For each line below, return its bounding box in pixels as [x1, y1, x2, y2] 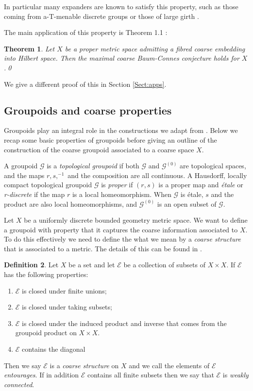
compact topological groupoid [4, 179, 92, 190]
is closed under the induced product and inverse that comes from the [22, 318, 227, 328]
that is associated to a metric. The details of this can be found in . [4, 243, 202, 253]
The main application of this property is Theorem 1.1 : [4, 27, 168, 37]
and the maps [4, 170, 45, 180]
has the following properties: [4, 269, 88, 279]
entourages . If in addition [4, 370, 79, 380]
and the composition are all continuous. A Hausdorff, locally [67, 170, 247, 180]
